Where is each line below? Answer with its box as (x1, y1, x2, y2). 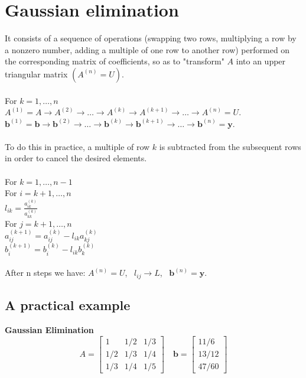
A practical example (5, 296, 131, 314)
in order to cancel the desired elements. (5, 152, 147, 164)
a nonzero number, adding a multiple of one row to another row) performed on (5, 43, 290, 56)
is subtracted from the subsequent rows (159, 140, 301, 152)
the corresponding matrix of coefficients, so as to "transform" (5, 55, 224, 67)
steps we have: (34, 266, 86, 279)
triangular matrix (5, 67, 68, 80)
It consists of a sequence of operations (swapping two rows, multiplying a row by (5, 32, 297, 44)
